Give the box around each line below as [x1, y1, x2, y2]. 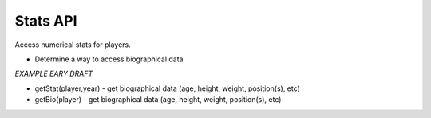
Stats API [14, 12, 77, 29]
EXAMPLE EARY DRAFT [14, 69, 93, 79]
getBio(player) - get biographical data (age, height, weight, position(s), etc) [34, 95, 282, 104]
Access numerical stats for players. [14, 40, 131, 49]
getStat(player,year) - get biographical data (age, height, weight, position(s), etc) [34, 84, 301, 93]
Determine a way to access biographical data [34, 54, 184, 64]
